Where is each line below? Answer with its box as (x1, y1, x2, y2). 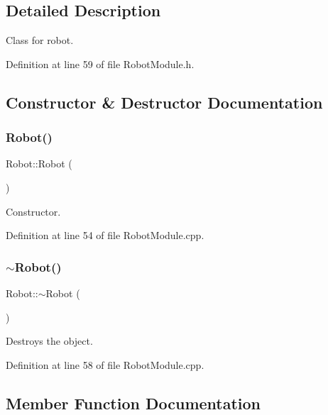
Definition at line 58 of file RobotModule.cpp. (6, 357, 204, 372)
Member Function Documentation (6, 392, 261, 414)
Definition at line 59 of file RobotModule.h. (6, 56, 195, 71)
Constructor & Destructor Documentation (6, 91, 323, 113)
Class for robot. (6, 33, 74, 48)
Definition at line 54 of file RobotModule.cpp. (6, 228, 204, 243)
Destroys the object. (6, 333, 93, 348)
